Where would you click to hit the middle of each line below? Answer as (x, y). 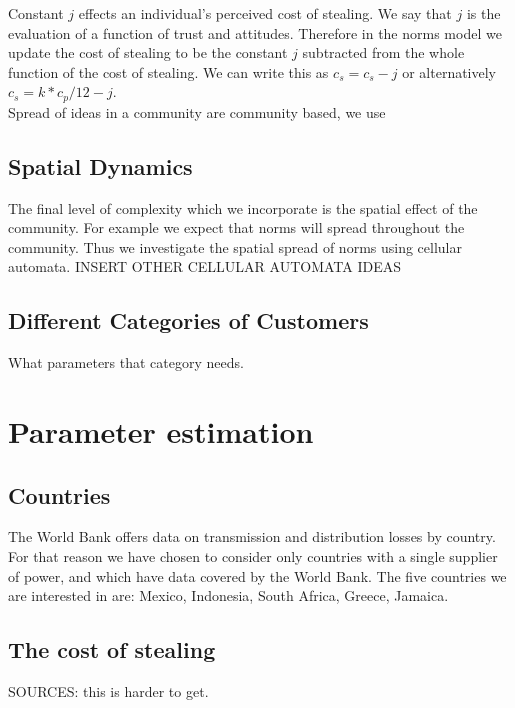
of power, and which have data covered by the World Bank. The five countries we (257, 575)
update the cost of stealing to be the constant (148, 52)
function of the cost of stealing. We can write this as (168, 71)
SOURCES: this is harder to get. (108, 690)
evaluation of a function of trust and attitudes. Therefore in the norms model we (255, 32)
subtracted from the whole (383, 52)
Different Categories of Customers (188, 320)
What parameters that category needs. (126, 362)
